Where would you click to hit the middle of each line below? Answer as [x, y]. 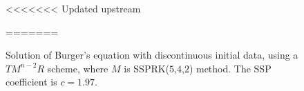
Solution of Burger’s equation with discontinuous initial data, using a [152, 55]
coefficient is [31, 82]
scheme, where [78, 68]
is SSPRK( [147, 68]
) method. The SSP [230, 68]
